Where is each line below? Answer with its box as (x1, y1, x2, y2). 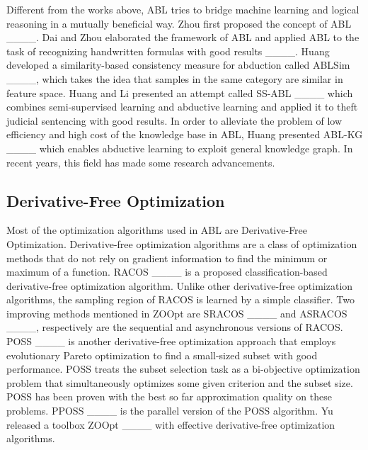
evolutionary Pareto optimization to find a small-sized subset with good (6, 347, 318, 362)
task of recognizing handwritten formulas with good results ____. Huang (6, 43, 330, 58)
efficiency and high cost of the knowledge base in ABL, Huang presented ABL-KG (6, 127, 363, 142)
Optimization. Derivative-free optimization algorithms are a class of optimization (6, 236, 357, 251)
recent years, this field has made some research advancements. (6, 154, 275, 169)
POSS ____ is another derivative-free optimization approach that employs (6, 334, 336, 349)
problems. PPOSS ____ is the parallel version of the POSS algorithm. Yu (6, 403, 333, 418)
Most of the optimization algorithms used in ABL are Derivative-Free (6, 223, 308, 237)
